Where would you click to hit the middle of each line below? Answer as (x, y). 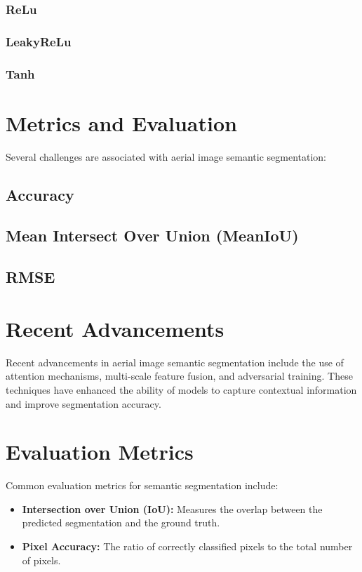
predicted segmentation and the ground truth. (121, 523)
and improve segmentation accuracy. (83, 403)
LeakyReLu (39, 41)
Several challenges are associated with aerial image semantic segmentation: (166, 156)
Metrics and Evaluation (121, 122)
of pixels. (41, 560)
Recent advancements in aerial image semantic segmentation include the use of (175, 362)
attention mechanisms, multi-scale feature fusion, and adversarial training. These (179, 376)
